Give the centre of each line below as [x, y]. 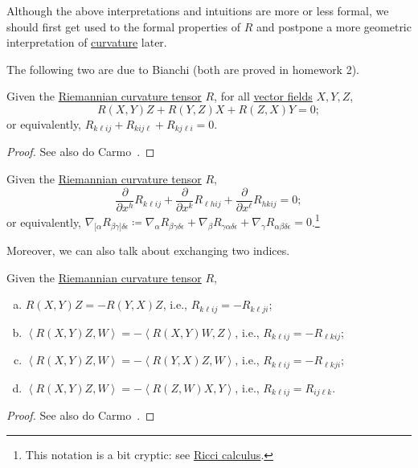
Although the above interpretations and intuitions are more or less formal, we [198, 10]
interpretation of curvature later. [87, 42]
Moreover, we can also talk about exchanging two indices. [148, 250]
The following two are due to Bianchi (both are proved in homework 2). [183, 69]
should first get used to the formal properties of [123, 26]
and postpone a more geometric [334, 26]
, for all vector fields [263, 96]
